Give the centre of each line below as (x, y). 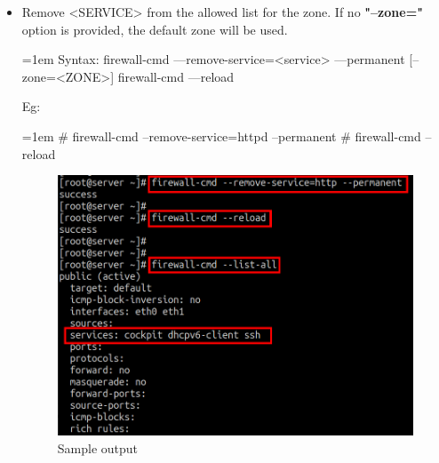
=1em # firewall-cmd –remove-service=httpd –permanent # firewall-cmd (221, 136)
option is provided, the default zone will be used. (155, 29)
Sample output (98, 447)
